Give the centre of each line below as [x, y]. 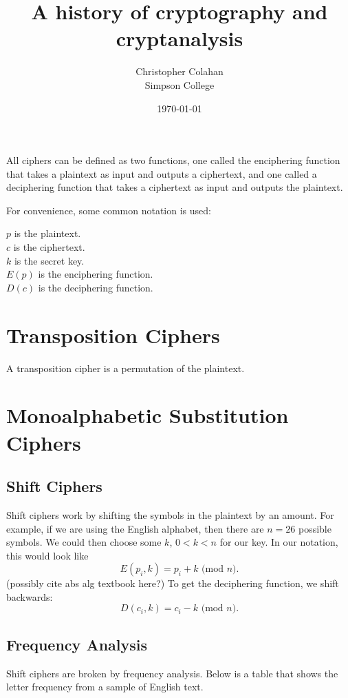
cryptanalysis [180, 38]
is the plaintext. [47, 233]
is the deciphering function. [96, 287]
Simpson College [180, 84]
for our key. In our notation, [279, 542]
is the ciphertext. [49, 247]
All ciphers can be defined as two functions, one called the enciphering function [173, 160]
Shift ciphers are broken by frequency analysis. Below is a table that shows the [172, 673]
